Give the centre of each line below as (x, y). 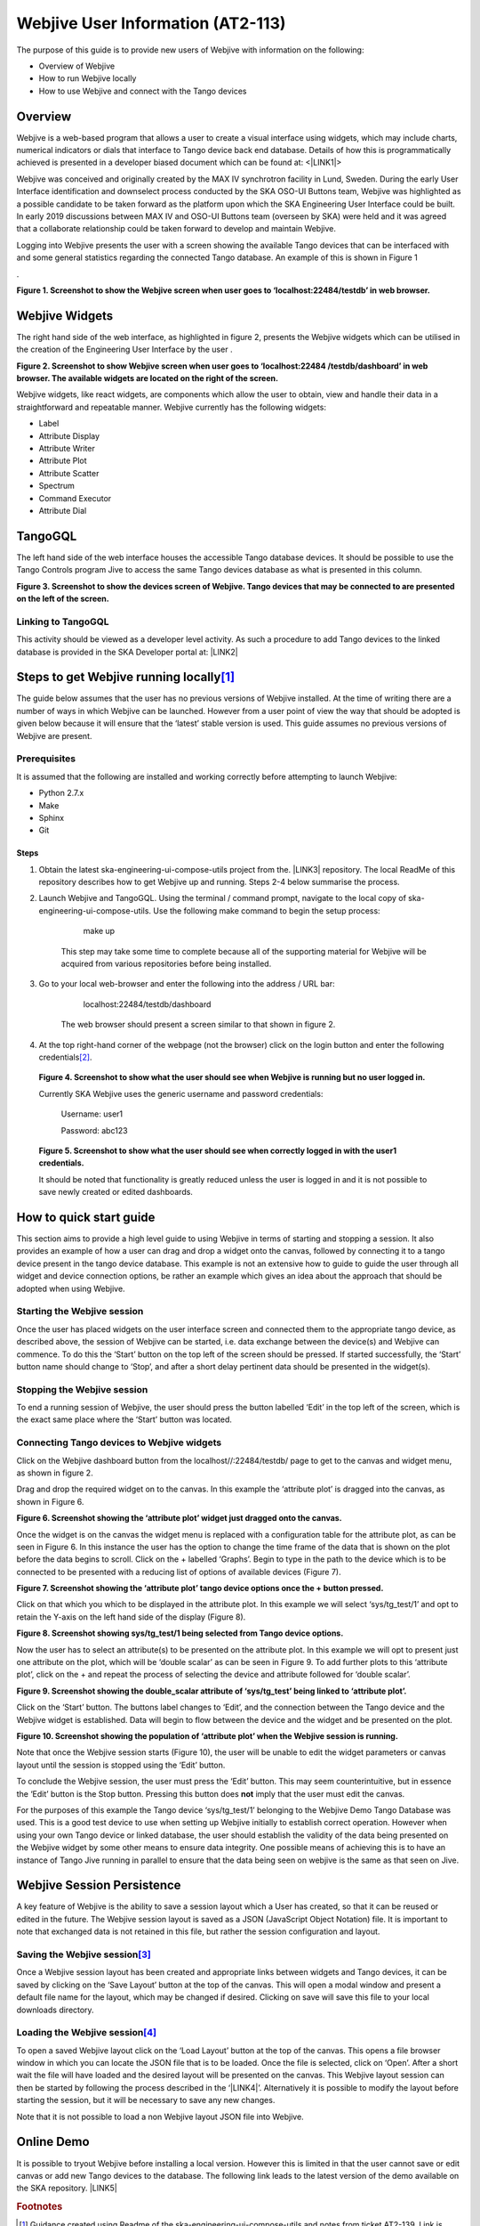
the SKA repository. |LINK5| (67, 2188)
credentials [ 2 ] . (65, 1057)
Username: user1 (92, 1114)
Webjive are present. (54, 735)
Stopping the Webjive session (82, 1389)
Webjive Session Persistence (99, 1885)
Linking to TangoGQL (63, 621)
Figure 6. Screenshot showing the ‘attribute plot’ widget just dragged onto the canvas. (179, 1518)
